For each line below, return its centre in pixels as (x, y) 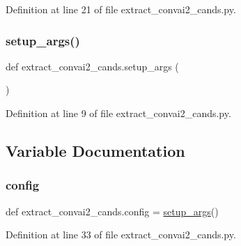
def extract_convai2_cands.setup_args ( (92, 66)
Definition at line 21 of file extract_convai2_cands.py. (121, 9)
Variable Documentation (95, 150)
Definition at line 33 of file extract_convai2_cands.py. (121, 235)
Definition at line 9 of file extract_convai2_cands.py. (118, 113)
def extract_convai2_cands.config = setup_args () (112, 211)
